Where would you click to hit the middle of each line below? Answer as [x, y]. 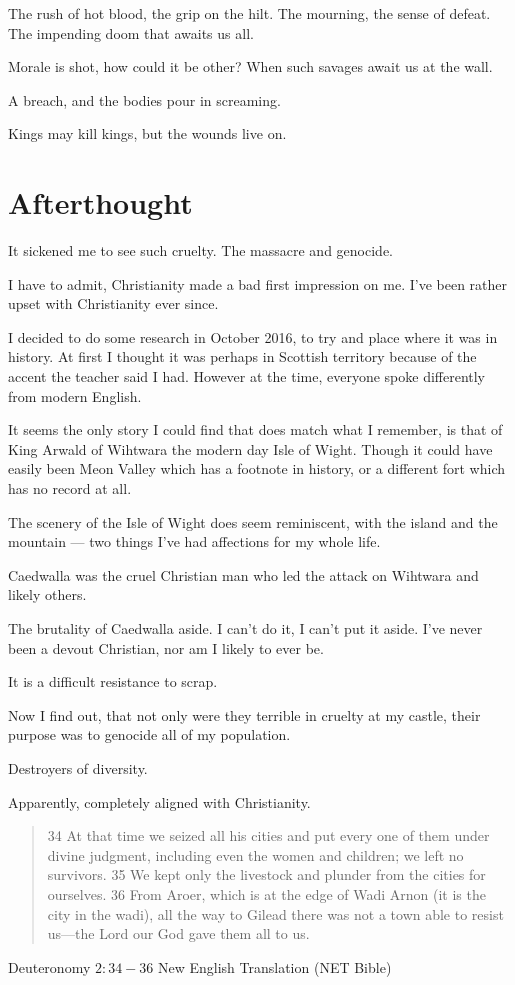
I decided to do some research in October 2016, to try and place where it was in [253, 336]
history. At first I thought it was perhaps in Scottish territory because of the [242, 356]
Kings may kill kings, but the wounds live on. [147, 133]
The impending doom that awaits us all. [131, 32]
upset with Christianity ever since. [113, 303]
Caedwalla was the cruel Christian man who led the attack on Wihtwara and [243, 574]
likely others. [47, 594]
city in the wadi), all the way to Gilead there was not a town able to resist [275, 913]
